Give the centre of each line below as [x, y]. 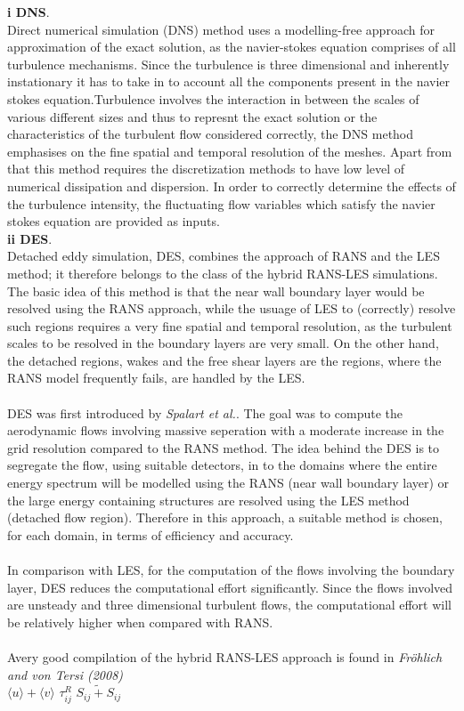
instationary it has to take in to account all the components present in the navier [229, 81]
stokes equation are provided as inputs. [114, 221]
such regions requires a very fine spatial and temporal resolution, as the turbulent [230, 325]
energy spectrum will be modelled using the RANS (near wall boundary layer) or [228, 483]
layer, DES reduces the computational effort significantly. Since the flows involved [230, 587]
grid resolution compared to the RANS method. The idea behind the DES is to [224, 447]
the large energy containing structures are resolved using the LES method [208, 500]
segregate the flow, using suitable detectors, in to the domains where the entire [222, 465]
